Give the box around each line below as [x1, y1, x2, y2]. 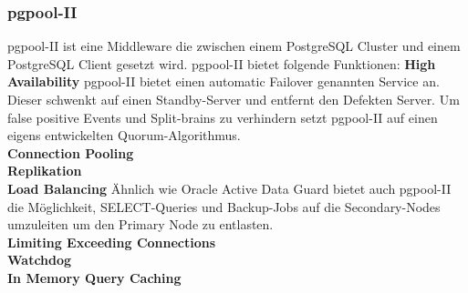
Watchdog [7, 250, 72, 269]
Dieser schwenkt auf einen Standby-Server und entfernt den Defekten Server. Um [7, 90, 460, 108]
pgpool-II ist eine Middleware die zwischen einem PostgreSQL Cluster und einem [7, 36, 461, 56]
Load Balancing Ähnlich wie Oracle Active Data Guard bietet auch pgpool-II [7, 178, 452, 197]
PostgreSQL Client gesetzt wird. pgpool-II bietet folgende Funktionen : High [7, 54, 436, 73]
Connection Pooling [7, 143, 134, 162]
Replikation [7, 161, 82, 180]
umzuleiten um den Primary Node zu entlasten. [7, 215, 274, 234]
